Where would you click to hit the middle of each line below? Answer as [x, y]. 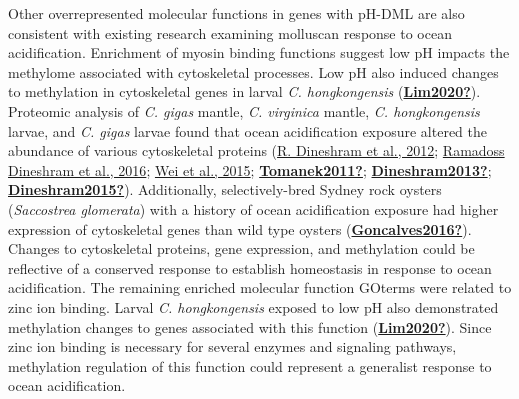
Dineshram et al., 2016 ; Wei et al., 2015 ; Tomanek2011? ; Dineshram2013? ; [250, 169]
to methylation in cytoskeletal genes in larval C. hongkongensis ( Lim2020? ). [244, 91]
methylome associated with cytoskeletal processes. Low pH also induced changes [253, 71]
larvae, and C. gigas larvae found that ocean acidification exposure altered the [248, 130]
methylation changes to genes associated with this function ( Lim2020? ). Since [250, 326]
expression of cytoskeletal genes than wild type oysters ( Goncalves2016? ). [240, 228]
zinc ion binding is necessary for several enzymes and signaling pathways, [232, 346]
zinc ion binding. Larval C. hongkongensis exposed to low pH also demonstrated [253, 306]
